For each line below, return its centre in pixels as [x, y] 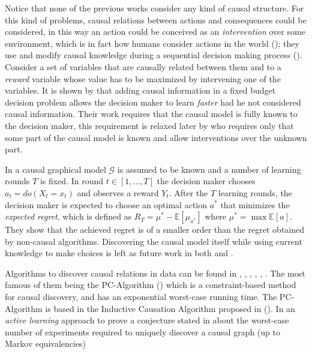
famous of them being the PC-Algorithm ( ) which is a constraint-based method [151, 285]
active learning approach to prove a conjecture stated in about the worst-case [147, 320]
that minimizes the [255, 204]
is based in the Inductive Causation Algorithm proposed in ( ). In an [170, 308]
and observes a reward [118, 192]
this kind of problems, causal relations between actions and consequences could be [156, 19]
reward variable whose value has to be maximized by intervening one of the [143, 78]
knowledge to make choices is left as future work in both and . [119, 253]
